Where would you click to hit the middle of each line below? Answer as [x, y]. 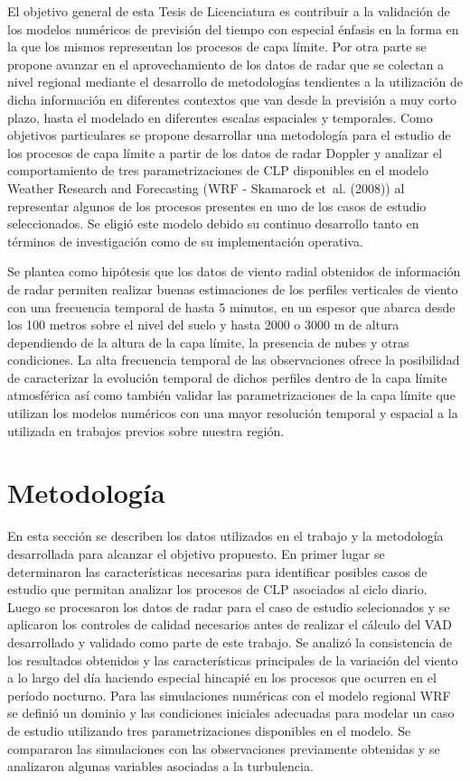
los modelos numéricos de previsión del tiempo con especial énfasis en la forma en [233, 28]
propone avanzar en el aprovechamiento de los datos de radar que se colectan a [226, 64]
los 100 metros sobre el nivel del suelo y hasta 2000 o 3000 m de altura [203, 325]
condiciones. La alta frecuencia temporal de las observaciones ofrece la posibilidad [234, 360]
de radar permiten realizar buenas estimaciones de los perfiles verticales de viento [233, 288]
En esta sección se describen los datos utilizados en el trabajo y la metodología [226, 536]
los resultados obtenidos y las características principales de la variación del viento [233, 660]
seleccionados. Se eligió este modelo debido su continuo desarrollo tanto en [213, 223]
